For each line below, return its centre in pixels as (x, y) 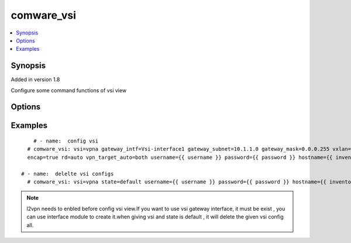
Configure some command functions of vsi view (69, 90)
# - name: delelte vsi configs (68, 173)
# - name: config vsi (66, 141)
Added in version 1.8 (35, 79)
